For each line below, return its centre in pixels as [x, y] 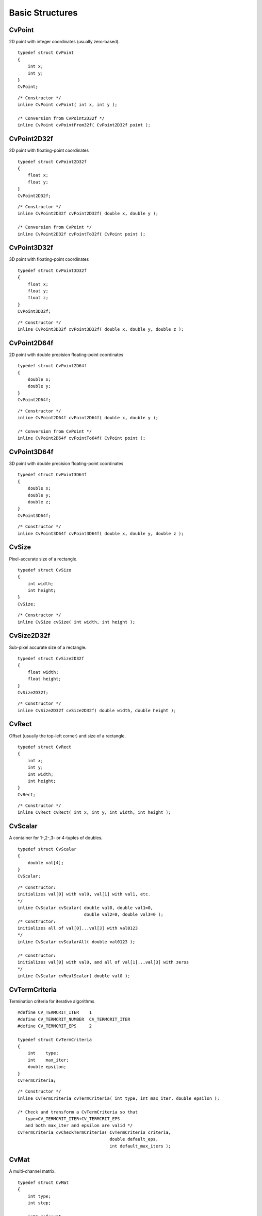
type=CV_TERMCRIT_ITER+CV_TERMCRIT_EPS [73, 1118]
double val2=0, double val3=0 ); [124, 915]
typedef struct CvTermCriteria [55, 1039]
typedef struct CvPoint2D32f [52, 161]
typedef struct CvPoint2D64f [52, 366]
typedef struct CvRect [45, 747]
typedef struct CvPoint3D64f [52, 475]
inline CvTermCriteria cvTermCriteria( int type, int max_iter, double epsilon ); [119, 1098]
